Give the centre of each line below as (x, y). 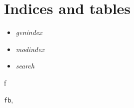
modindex (30, 49)
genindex (29, 32)
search (25, 66)
